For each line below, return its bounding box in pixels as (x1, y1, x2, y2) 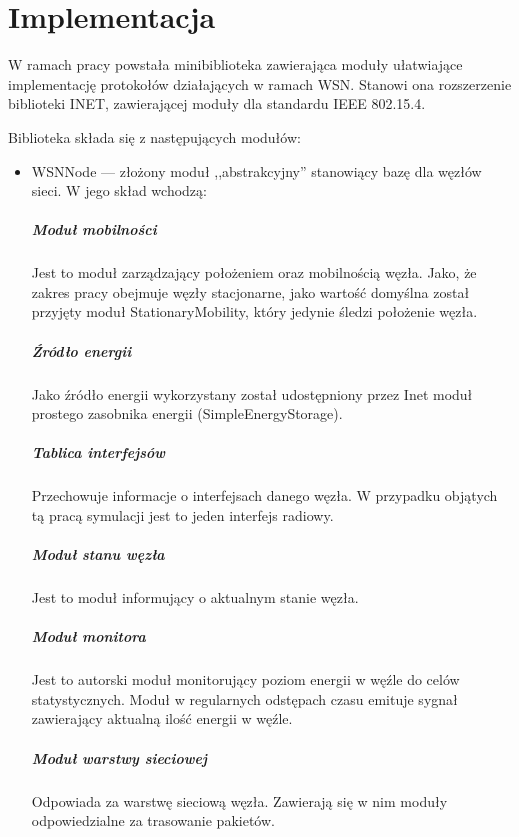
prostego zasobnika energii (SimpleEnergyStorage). (31, 403, 343, 424)
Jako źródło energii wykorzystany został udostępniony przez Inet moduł (31, 383, 473, 404)
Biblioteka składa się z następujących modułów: (8, 126, 301, 147)
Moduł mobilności (31, 219, 157, 240)
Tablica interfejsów (31, 442, 166, 463)
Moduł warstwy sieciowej (31, 747, 208, 768)
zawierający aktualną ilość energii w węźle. (31, 708, 293, 729)
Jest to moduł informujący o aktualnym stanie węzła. (31, 587, 359, 608)
